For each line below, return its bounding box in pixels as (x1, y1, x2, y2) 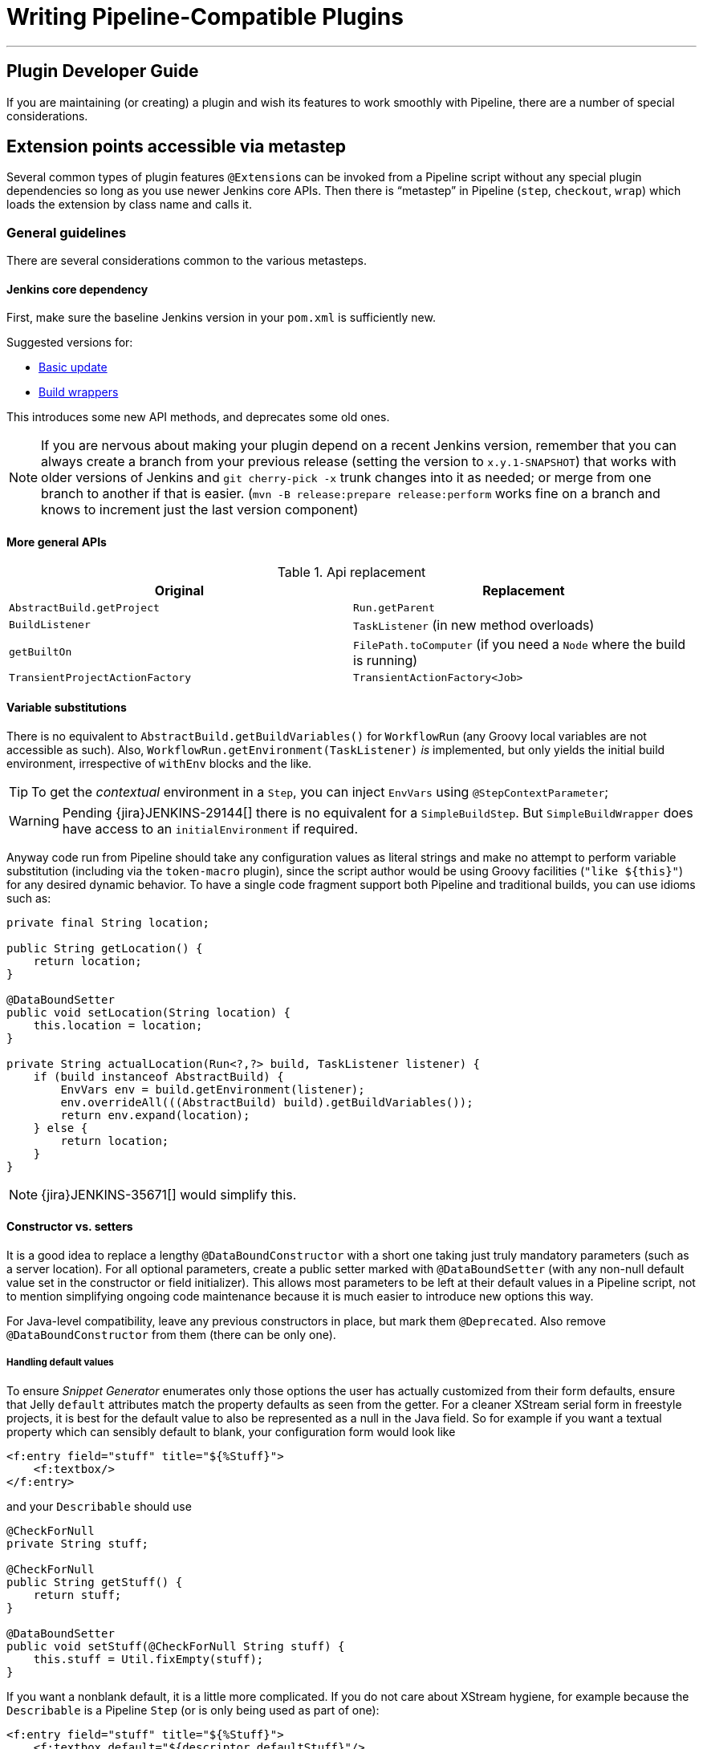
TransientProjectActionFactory (9, 671, 191, 684)
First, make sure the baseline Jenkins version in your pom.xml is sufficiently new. (6, 310, 436, 325)
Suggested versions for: (6, 335, 133, 350)
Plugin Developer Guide (6, 61, 199, 82)
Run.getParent (353, 601, 435, 614)
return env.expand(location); (60, 1108, 250, 1122)
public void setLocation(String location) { (6, 1005, 291, 1019)
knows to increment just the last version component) (41, 501, 359, 518)
